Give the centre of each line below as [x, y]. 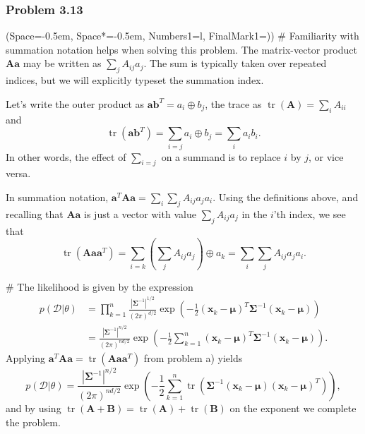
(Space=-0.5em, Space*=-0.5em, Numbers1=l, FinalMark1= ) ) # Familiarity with [182, 36]
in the [255, 213]
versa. [18, 173]
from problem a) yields [193, 357]
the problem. [33, 422]
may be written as [62, 63]
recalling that [35, 213]
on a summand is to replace [221, 156]
